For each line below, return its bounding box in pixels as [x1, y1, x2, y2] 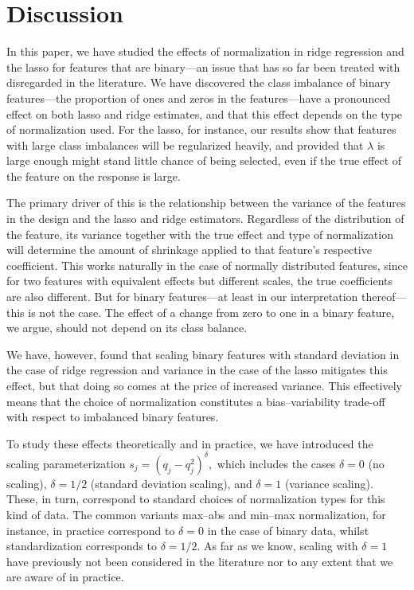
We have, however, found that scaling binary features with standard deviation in [6, 346, 400, 362]
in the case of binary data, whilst [207, 522, 369, 538]
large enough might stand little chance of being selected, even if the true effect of [6, 152, 402, 169]
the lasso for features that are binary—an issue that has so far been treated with [6, 58, 400, 75]
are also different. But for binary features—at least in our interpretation [6, 288, 358, 305]
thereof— [361, 288, 407, 305]
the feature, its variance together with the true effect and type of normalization [6, 225, 393, 242]
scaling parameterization [6, 455, 126, 471]
